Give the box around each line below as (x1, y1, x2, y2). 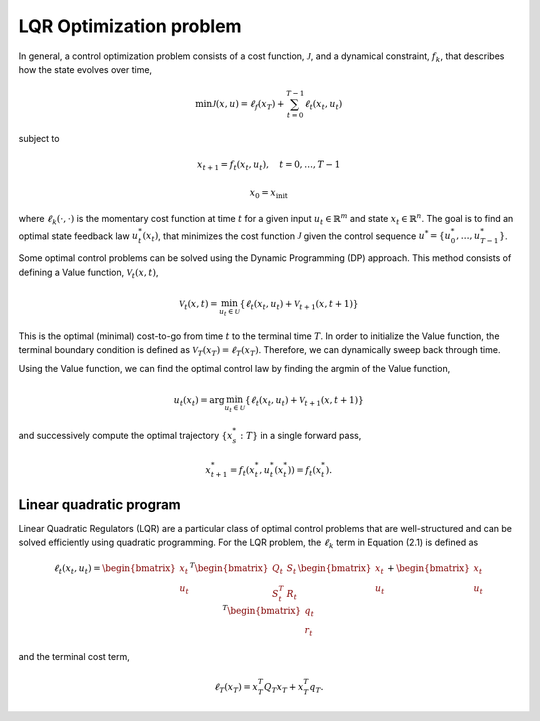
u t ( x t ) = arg (173, 395, 225, 408)
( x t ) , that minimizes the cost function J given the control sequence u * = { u (142, 228, 452, 244)
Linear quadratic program (18, 496, 182, 513)
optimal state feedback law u (18, 230, 139, 242)
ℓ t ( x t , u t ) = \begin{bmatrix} (53, 563, 177, 577)
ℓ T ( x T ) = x (213, 681, 259, 695)
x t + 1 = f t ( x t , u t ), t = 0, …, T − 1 (196, 159, 341, 172)
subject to (18, 132, 60, 144)
